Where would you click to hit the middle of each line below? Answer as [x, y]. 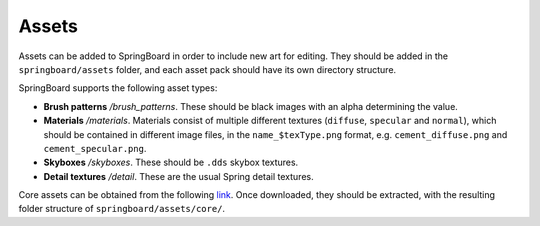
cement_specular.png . [95, 148]
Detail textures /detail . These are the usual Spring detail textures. [178, 176]
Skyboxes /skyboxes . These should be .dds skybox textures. [171, 162]
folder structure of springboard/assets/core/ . [121, 209]
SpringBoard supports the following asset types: [118, 88]
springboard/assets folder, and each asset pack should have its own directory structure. [207, 69]
